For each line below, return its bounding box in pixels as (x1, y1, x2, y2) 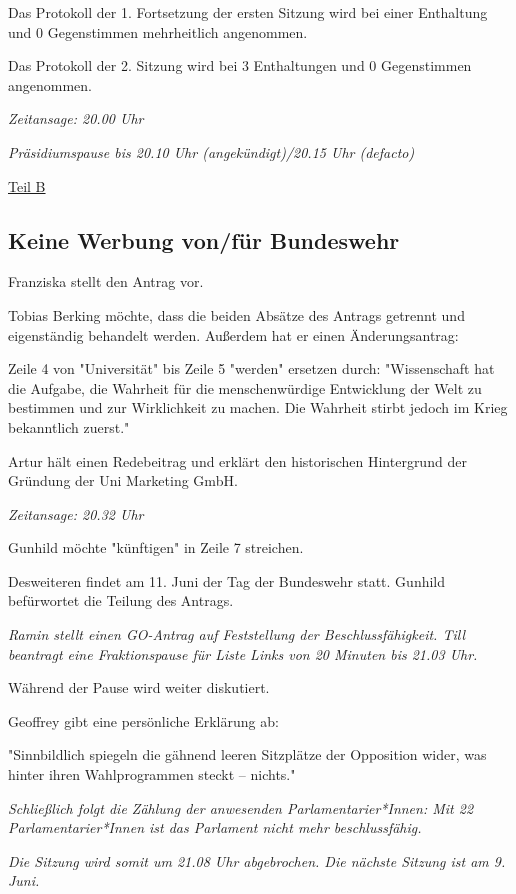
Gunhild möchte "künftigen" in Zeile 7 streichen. (8, 537, 304, 558)
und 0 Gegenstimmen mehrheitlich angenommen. (8, 21, 308, 42)
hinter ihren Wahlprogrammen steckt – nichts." (8, 764, 296, 785)
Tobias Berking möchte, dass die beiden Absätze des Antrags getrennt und (8, 304, 465, 325)
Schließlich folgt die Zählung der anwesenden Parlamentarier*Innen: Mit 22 (8, 797, 474, 818)
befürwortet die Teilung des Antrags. (8, 590, 234, 611)
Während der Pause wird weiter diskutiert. (8, 677, 270, 698)
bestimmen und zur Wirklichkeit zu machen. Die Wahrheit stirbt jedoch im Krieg (8, 397, 508, 418)
